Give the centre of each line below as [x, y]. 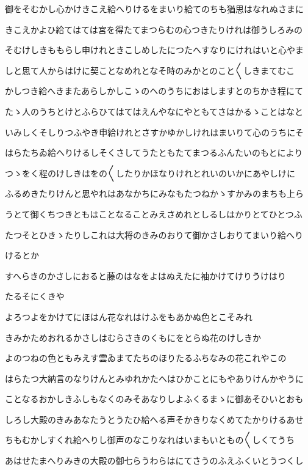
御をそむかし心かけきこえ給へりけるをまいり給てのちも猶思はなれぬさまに [154, 9]
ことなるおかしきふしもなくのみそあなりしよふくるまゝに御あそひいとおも [154, 399]
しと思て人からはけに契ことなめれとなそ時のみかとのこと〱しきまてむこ [150, 70]
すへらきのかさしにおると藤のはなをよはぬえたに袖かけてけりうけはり [146, 275]
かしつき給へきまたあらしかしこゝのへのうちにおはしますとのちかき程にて [154, 91]
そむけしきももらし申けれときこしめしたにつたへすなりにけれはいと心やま [154, 50]
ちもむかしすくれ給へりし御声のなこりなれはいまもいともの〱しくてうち [150, 440]
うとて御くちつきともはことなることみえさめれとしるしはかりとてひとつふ [154, 214]
